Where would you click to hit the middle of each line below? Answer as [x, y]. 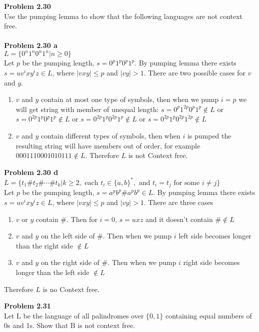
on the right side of [70, 262]
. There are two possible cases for [195, 73]
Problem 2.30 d [31, 172]
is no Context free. [71, 289]
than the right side [44, 245]
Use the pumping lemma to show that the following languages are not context [123, 16]
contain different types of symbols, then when [111, 136]
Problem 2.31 [27, 306]
